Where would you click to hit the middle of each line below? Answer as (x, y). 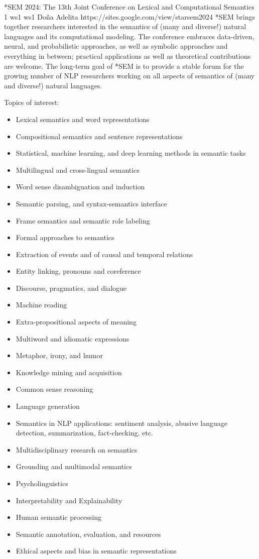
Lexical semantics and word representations (83, 119)
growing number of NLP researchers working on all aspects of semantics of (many (129, 76)
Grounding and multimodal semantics (74, 466)
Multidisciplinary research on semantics (77, 449)
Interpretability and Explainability (69, 500)
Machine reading (41, 305)
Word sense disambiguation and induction (80, 187)
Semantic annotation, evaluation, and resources (88, 534)
